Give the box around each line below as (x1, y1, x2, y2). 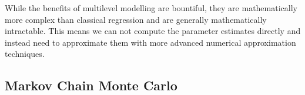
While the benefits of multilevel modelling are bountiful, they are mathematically (5, 2, 297, 13)
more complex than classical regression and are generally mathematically (5, 13, 267, 25)
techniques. (5, 48, 45, 60)
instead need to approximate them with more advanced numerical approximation (5, 36, 296, 48)
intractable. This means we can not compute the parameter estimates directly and (5, 25, 301, 37)
